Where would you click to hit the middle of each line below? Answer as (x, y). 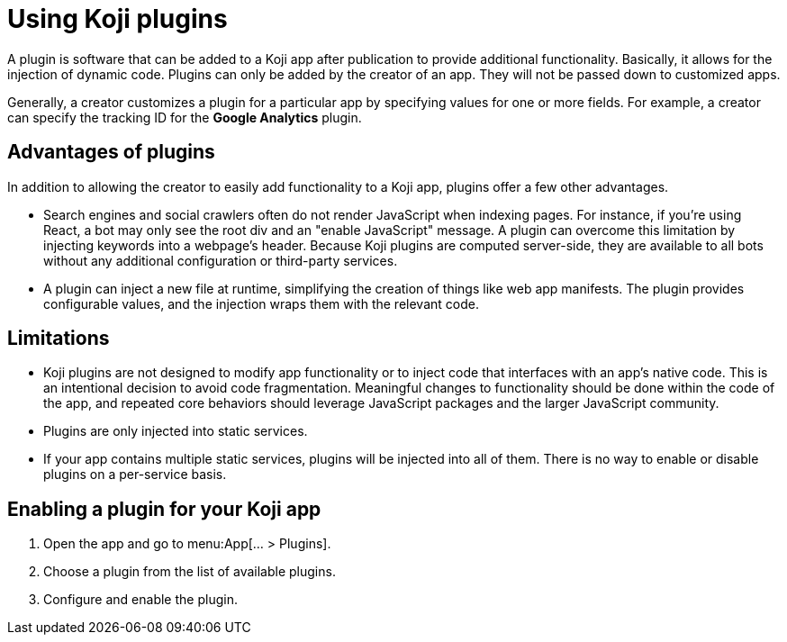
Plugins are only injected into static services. (176, 431)
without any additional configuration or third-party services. (221, 260)
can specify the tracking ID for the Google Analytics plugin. (185, 117)
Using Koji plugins (118, 19)
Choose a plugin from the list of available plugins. (190, 572)
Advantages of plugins (111, 152)
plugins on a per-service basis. (135, 475)
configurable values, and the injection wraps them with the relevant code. (261, 303)
